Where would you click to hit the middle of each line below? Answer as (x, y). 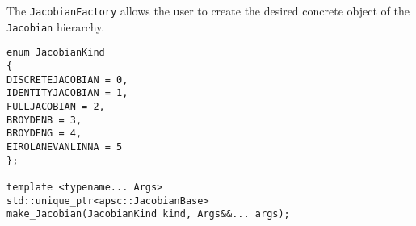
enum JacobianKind (56, 53)
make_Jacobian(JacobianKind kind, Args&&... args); (148, 214)
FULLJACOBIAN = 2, (56, 106)
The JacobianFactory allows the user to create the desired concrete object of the (208, 10)
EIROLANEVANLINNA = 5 (65, 146)
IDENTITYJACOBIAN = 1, (67, 93)
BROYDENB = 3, (44, 120)
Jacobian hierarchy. (56, 26)
